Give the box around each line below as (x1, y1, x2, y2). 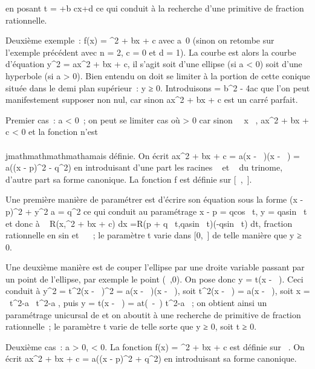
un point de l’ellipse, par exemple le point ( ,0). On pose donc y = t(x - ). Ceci (5, 272, 304, 285)
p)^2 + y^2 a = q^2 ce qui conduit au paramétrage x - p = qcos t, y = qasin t (5, 204, 307, 217)
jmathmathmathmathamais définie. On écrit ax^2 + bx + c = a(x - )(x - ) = (5, 149, 300, 162)
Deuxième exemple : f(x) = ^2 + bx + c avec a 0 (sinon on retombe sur (5, 34, 274, 47)
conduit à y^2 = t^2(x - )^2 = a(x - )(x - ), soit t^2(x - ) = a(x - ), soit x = (5, 284, 310, 297)
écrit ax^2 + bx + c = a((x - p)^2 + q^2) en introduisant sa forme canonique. (5, 352, 297, 365)
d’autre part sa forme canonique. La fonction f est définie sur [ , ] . (5, 172, 252, 185)
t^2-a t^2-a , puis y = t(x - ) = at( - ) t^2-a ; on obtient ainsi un (9, 296, 267, 309)
